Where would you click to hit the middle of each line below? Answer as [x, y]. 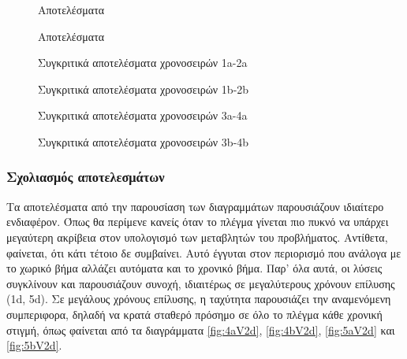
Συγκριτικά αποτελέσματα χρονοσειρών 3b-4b [144, 141]
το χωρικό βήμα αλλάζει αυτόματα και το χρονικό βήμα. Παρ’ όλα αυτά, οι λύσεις [194, 268]
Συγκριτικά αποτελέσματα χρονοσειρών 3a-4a [143, 115]
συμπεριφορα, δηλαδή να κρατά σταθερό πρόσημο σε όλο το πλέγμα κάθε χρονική [194, 314]
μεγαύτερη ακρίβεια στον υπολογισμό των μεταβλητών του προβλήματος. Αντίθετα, [197, 237]
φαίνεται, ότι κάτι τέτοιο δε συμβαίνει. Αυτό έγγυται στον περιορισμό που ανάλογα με [204, 252]
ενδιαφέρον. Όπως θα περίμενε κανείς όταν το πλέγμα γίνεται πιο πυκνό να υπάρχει [198, 222]
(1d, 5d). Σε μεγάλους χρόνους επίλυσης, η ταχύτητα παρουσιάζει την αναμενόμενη [199, 299]
